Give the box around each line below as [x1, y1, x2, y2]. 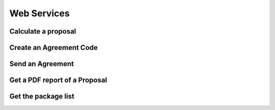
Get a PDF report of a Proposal [9, 76, 107, 85]
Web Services [9, 8, 70, 19]
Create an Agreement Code [9, 43, 98, 52]
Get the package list [9, 92, 75, 101]
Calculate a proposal [9, 27, 76, 36]
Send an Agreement [9, 60, 74, 68]
